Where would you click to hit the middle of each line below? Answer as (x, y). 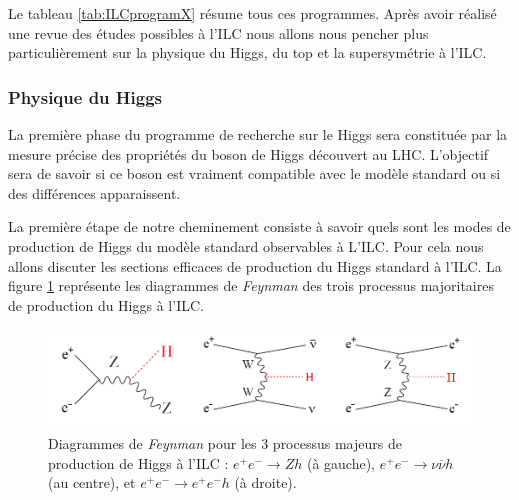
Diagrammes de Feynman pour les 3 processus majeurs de (225, 443)
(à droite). (265, 482)
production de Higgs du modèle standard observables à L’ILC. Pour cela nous (246, 245)
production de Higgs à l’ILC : (138, 462)
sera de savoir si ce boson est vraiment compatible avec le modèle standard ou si (254, 173)
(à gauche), (341, 462)
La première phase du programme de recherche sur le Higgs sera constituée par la (258, 134)
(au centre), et (92, 482)
